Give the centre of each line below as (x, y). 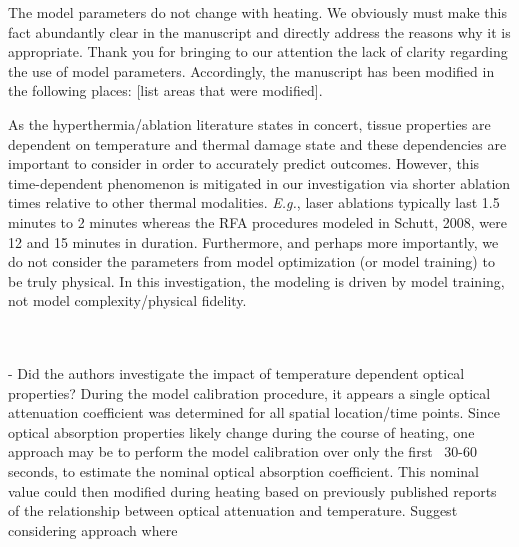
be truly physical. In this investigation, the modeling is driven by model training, (256, 280)
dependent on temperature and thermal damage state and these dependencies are (257, 143)
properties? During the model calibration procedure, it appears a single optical (249, 392)
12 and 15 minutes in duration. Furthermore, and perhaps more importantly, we (253, 241)
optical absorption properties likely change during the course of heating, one (241, 431)
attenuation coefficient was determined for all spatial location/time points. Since (254, 412)
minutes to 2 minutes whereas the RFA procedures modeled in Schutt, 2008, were (257, 221)
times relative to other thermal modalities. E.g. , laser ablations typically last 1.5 (254, 202)
